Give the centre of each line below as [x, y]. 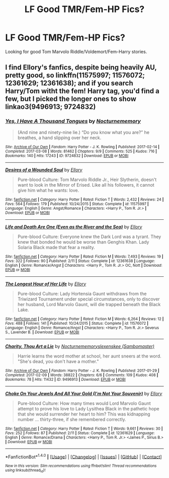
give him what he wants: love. [48, 190]
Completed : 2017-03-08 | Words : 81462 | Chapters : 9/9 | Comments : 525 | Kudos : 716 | [81, 151]
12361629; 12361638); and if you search [69, 83]
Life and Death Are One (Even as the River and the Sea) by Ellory [74, 227]
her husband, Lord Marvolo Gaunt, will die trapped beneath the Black [89, 304]
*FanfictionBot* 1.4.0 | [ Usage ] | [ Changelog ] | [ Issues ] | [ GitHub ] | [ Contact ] [83, 456]
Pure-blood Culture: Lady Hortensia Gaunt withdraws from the [82, 293]
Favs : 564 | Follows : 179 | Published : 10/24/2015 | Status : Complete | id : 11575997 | [77, 204]
